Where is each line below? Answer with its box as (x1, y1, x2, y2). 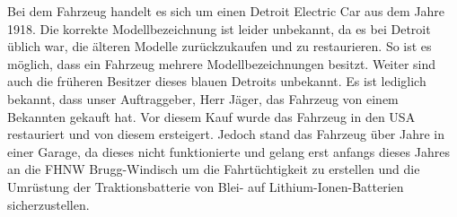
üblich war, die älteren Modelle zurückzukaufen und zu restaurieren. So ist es (7, 37, 432, 56)
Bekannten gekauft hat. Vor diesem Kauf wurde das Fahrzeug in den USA (7, 107, 416, 126)
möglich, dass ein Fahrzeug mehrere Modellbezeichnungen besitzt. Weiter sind (7, 54, 436, 73)
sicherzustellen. (7, 195, 90, 213)
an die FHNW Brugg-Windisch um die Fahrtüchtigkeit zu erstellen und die (7, 160, 420, 178)
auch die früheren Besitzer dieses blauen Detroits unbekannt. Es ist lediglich (7, 72, 426, 91)
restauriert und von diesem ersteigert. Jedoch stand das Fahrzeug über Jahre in (7, 125, 445, 143)
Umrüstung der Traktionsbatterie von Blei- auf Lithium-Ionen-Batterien (7, 177, 404, 195)
